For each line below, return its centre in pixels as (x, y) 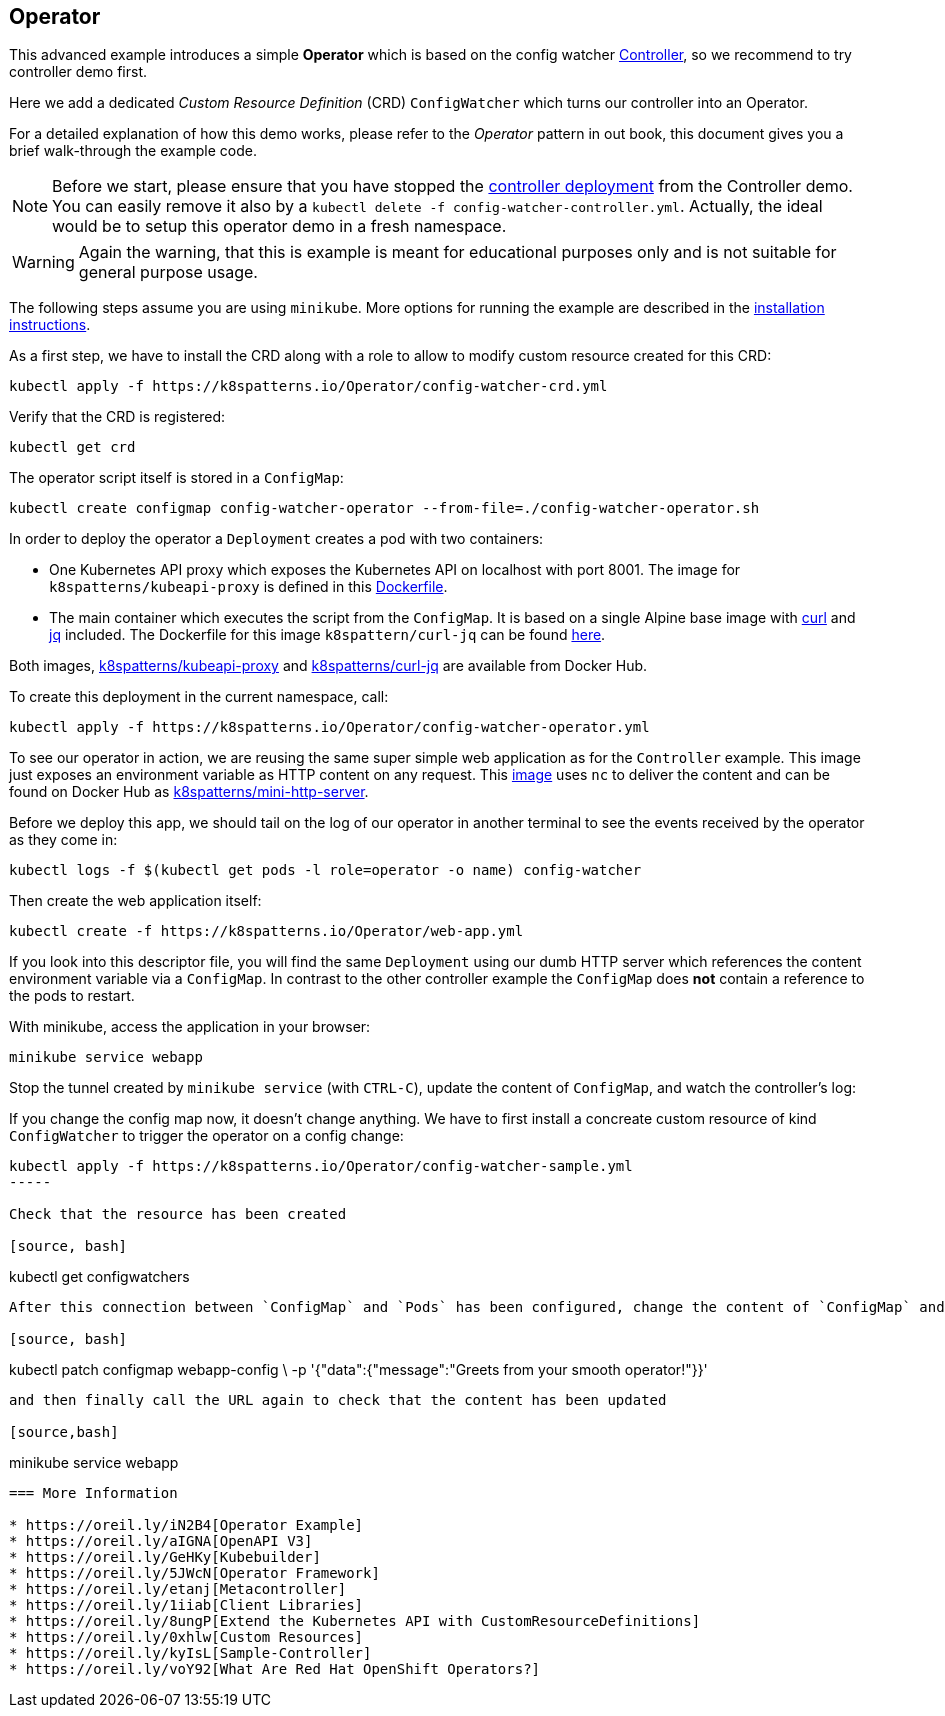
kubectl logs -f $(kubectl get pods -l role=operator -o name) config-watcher (325, 870)
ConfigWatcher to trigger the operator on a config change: (206, 1136)
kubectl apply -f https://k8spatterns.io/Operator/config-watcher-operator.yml (329, 727)
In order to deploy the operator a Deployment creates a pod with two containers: (276, 539)
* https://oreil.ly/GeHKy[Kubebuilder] (165, 1557)
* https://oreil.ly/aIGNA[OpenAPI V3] (161, 1541)
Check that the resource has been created (178, 1214)
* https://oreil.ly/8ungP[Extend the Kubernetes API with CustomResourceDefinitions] (355, 1621)
